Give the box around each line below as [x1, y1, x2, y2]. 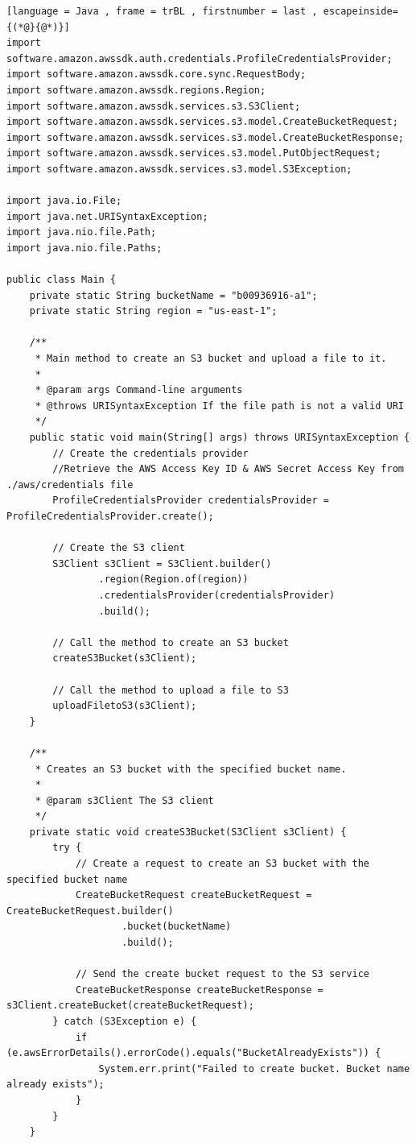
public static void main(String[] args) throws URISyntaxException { [29, 432, 410, 444]
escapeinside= [323, 6, 398, 17]
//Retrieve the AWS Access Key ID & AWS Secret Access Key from [52, 463, 404, 475]
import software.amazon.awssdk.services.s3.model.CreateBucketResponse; [6, 131, 404, 143]
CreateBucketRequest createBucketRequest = [75, 889, 312, 901]
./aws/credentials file [6, 478, 134, 491]
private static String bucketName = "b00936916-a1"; [29, 289, 318, 301]
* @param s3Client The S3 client [35, 794, 214, 806]
